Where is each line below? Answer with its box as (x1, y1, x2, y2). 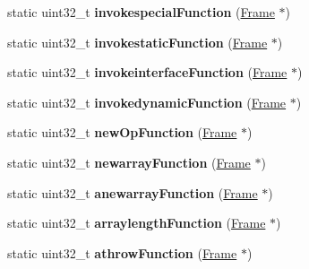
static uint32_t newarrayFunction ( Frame (7, 152, 251, 171)
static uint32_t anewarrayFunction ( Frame (7, 183, 258, 202)
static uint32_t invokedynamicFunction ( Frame (7, 92, 287, 111)
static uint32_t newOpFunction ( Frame (7, 123, 237, 142)
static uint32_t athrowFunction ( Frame (7, 243, 237, 262)
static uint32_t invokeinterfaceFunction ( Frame (7, 63, 288, 82)
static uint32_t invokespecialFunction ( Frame (7, 3, 275, 21)
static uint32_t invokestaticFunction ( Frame (7, 32, 268, 51)
